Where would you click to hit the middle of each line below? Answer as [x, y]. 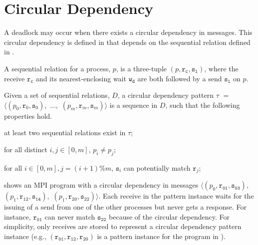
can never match [70, 216]
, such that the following [203, 105]
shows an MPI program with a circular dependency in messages [101, 185]
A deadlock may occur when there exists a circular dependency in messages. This [128, 32]
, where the [221, 68]
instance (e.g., [25, 236]
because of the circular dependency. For [169, 216]
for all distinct [26, 149]
